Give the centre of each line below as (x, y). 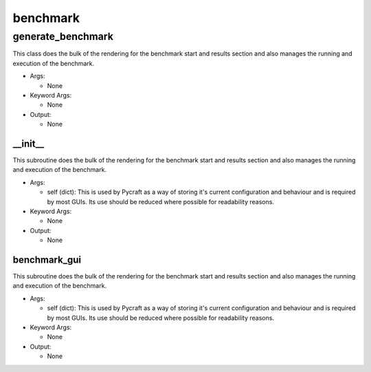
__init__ (29, 143)
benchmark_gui (47, 260)
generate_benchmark (63, 36)
